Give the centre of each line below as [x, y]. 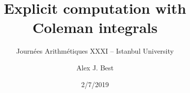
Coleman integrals [95, 27]
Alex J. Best [95, 67]
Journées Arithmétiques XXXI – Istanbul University [95, 51]
